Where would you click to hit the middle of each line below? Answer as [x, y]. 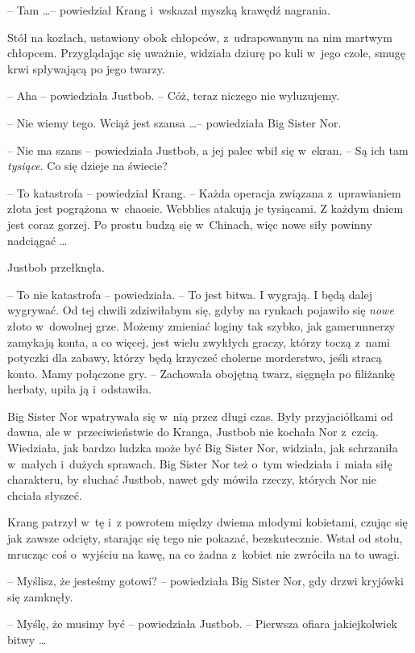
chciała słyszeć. [45, 495]
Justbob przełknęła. [56, 267]
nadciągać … [37, 240]
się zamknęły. [40, 596]
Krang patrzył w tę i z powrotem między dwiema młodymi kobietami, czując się [207, 522]
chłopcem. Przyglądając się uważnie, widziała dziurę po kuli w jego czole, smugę [206, 53]
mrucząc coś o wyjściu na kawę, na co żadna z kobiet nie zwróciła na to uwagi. [204, 553]
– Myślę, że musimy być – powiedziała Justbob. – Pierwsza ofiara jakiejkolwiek [202, 624]
